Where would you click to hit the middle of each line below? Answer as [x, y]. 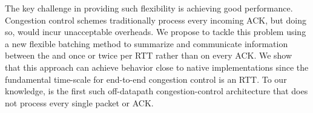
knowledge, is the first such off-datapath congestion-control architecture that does [156, 91]
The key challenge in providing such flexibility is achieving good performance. [149, 8]
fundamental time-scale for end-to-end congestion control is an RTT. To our [146, 79]
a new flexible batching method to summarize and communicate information [147, 43]
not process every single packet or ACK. [79, 102]
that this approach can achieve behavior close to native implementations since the [157, 67]
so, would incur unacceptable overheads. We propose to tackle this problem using [156, 32]
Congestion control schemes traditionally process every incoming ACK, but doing [156, 20]
